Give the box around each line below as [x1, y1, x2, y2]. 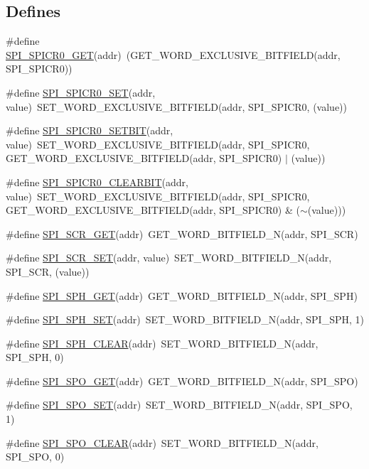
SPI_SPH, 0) [6, 350, 64, 365]
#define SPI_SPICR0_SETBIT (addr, [6, 123, 173, 138]
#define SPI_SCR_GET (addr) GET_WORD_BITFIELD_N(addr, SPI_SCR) [6, 226, 358, 241]
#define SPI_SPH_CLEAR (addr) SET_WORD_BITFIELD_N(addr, [6, 335, 319, 350]
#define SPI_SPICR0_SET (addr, [6, 85, 156, 99]
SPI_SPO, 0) [6, 449, 65, 464]
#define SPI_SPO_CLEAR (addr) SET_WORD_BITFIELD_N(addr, [6, 435, 319, 450]
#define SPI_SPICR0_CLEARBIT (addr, [6, 174, 188, 189]
